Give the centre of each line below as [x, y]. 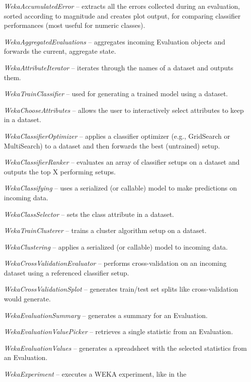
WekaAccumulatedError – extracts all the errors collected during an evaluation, [122, 6]
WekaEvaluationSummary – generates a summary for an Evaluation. [106, 315]
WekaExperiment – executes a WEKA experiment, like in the [95, 374]
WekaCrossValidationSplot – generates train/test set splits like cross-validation [121, 289]
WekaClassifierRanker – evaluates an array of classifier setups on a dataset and [122, 162]
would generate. [28, 299]
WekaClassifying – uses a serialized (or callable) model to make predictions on [120, 188]
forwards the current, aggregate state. [60, 51]
